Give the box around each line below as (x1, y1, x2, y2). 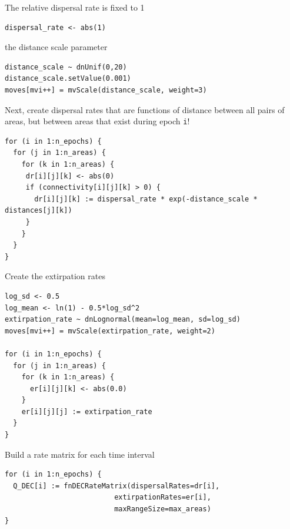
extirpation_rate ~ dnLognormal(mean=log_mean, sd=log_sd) (5, 315, 241, 324)
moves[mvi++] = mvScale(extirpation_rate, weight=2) (5, 326, 215, 335)
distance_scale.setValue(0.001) (5, 74, 131, 83)
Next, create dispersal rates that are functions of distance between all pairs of (5, 103, 285, 115)
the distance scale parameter (5, 41, 108, 53)
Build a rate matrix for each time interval (5, 448, 155, 460)
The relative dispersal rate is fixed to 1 (5, 1, 145, 13)
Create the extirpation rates (5, 270, 105, 282)
